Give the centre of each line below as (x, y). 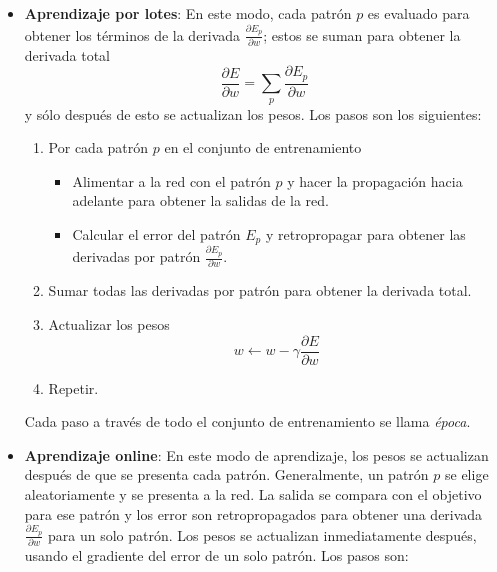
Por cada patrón (98, 147)
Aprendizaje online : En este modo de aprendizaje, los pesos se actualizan (256, 454)
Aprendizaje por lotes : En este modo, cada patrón (188, 13)
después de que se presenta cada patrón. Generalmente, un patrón (226, 474)
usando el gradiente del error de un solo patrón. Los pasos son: (216, 555)
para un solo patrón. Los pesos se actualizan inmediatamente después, (262, 534)
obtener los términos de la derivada (132, 34)
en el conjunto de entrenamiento (263, 147)
